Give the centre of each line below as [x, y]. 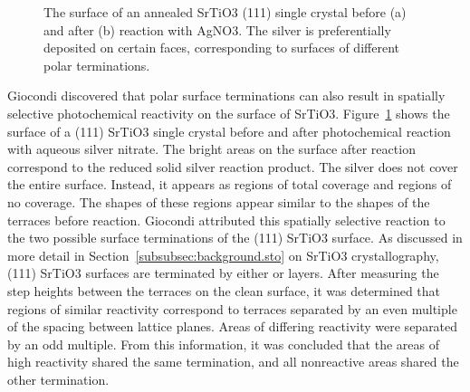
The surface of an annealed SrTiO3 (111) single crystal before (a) [225, 12]
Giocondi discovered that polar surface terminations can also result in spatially [226, 96]
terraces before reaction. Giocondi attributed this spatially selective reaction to [226, 220]
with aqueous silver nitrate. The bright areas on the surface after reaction [211, 149]
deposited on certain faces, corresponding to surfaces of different [221, 48]
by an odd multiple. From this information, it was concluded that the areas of [223, 344]
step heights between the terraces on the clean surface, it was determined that [224, 290]
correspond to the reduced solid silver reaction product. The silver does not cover [233, 166]
